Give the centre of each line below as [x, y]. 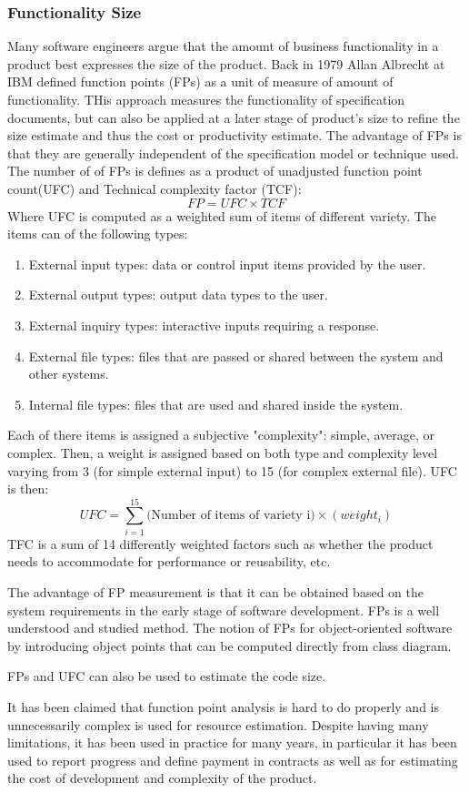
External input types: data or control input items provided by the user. [227, 264]
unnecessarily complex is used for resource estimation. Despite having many [218, 724]
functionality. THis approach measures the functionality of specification [206, 99]
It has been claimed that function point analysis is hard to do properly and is [223, 706]
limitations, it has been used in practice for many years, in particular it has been [232, 742]
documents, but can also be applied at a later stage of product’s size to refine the [234, 117]
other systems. [69, 374]
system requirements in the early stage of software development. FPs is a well [224, 610]
